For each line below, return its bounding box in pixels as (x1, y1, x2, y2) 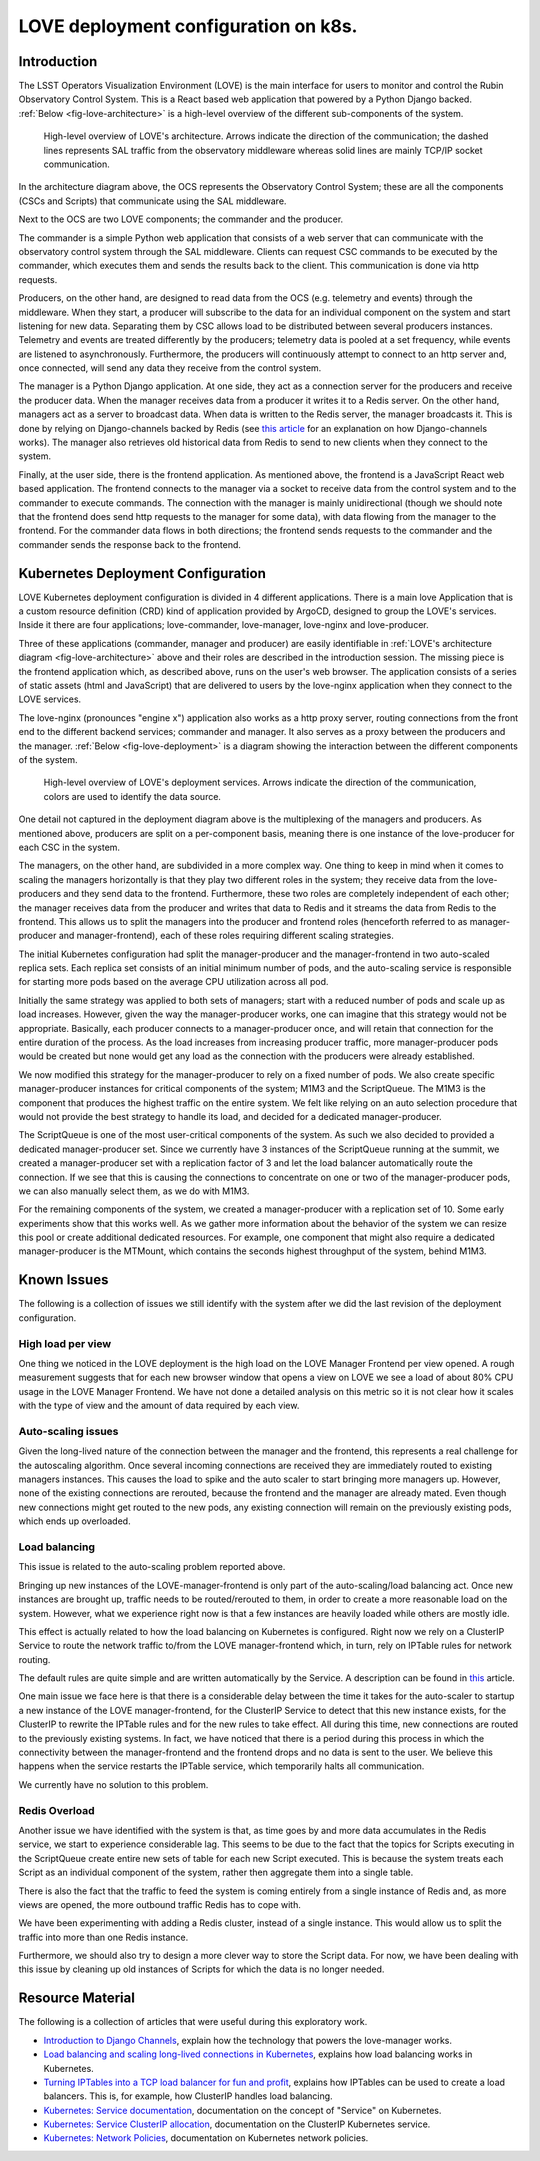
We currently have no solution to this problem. (18, 1778, 209, 1790)
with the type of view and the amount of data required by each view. (18, 1400, 300, 1412)
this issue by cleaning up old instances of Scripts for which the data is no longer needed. (18, 1963, 385, 1975)
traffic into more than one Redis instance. (18, 1931, 189, 1943)
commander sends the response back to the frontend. (18, 538, 242, 550)
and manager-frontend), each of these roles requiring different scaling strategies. (58, 930, 394, 942)
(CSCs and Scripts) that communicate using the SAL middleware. (18, 195, 287, 207)
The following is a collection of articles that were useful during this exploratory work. (18, 2016, 368, 2028)
